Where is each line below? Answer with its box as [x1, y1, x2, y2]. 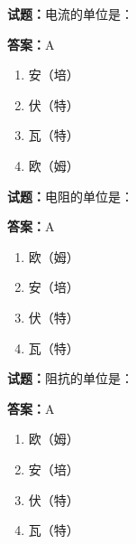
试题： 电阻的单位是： [7, 186, 133, 205]
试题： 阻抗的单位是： [7, 369, 133, 388]
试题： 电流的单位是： [7, 5, 133, 23]
